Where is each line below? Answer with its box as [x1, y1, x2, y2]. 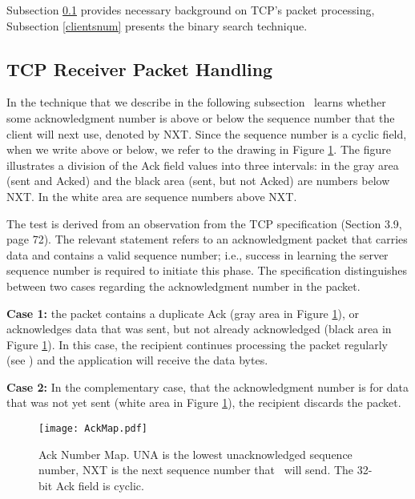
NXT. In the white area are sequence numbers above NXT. [6, 187, 297, 204]
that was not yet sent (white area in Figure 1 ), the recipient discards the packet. [6, 394, 401, 411]
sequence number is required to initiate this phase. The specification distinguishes [6, 262, 408, 279]
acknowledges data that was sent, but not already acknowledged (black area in [6, 320, 392, 337]
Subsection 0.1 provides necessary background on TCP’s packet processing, [6, 2, 375, 18]
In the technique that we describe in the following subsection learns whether [6, 94, 386, 111]
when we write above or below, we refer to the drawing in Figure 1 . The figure [6, 141, 391, 158]
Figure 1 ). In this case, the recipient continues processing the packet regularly [6, 336, 388, 352]
